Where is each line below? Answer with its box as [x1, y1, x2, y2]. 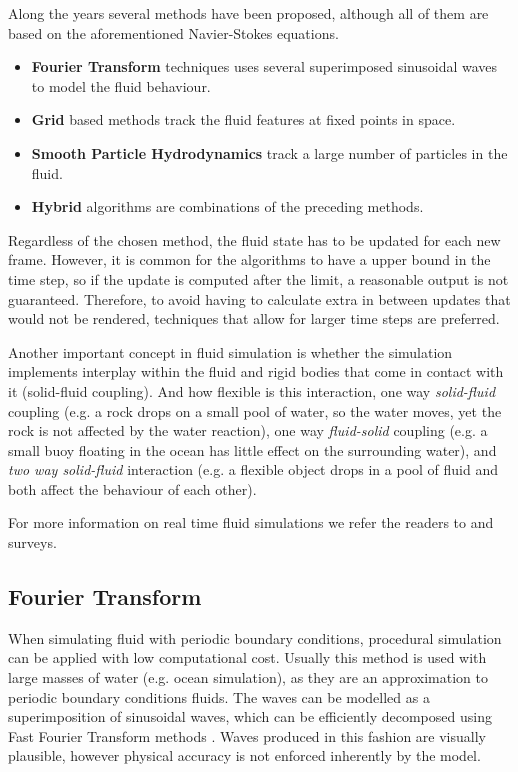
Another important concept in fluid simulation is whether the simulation [8, 341, 453, 362]
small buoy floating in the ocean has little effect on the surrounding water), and [8, 439, 497, 460]
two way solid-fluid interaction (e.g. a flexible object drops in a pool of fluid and [8, 459, 498, 480]
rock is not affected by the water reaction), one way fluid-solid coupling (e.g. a [8, 420, 488, 441]
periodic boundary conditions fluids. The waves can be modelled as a [8, 686, 430, 707]
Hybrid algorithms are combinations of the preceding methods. [31, 196, 424, 217]
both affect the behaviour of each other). [8, 478, 257, 499]
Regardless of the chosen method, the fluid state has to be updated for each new [8, 229, 501, 250]
